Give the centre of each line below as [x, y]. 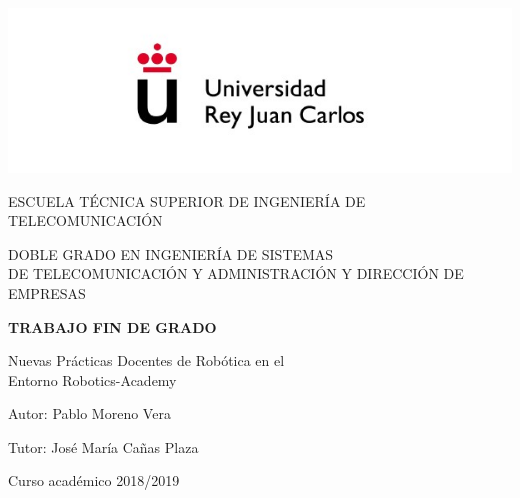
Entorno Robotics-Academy [92, 379]
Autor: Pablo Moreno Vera [89, 413]
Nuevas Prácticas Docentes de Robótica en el [146, 360]
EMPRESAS [47, 292]
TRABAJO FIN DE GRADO [112, 326]
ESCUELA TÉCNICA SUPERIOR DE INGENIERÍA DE [187, 200]
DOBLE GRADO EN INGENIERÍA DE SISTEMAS [171, 253]
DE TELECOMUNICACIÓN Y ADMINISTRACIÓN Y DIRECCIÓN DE [236, 273]
